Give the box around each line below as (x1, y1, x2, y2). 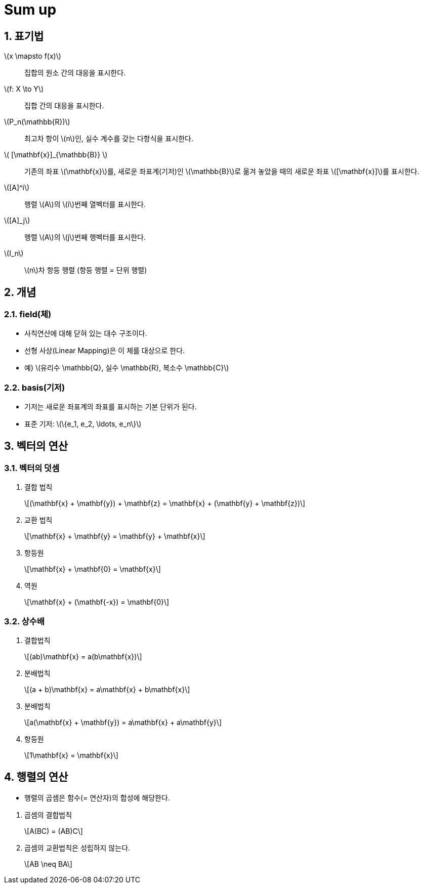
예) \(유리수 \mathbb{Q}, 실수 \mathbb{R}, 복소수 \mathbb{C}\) (24, 363, 229, 372)
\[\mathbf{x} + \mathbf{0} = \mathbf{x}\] (24, 565, 161, 574)
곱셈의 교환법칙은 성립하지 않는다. (24, 843, 131, 852)
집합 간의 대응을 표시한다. (24, 101, 104, 110)
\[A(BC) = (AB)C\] (24, 826, 83, 835)
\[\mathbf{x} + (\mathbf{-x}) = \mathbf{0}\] (24, 598, 170, 607)
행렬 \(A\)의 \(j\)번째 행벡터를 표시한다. (24, 233, 146, 242)
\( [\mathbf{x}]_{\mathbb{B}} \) (4, 150, 108, 159)
